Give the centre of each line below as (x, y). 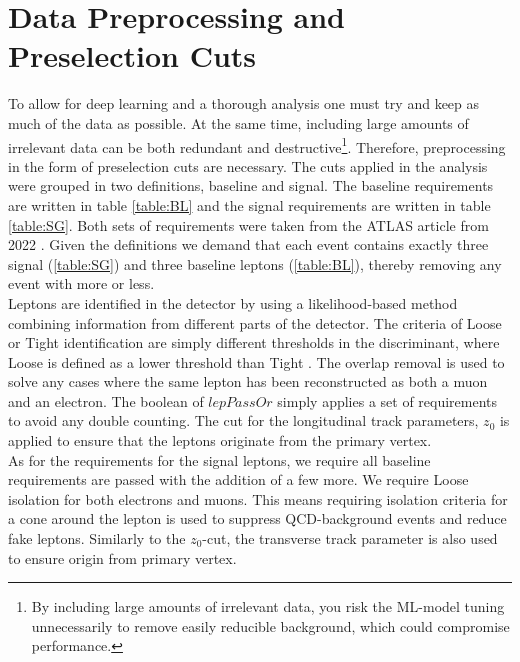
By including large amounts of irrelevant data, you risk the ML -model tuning (268, 606)
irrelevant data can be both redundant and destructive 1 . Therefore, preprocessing (257, 145)
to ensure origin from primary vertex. (122, 557)
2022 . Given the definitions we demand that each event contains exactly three (248, 244)
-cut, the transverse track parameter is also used (350, 538)
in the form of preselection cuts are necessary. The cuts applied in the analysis (248, 165)
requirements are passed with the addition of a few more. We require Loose (238, 479)
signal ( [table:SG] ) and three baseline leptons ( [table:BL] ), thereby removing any (255, 263)
